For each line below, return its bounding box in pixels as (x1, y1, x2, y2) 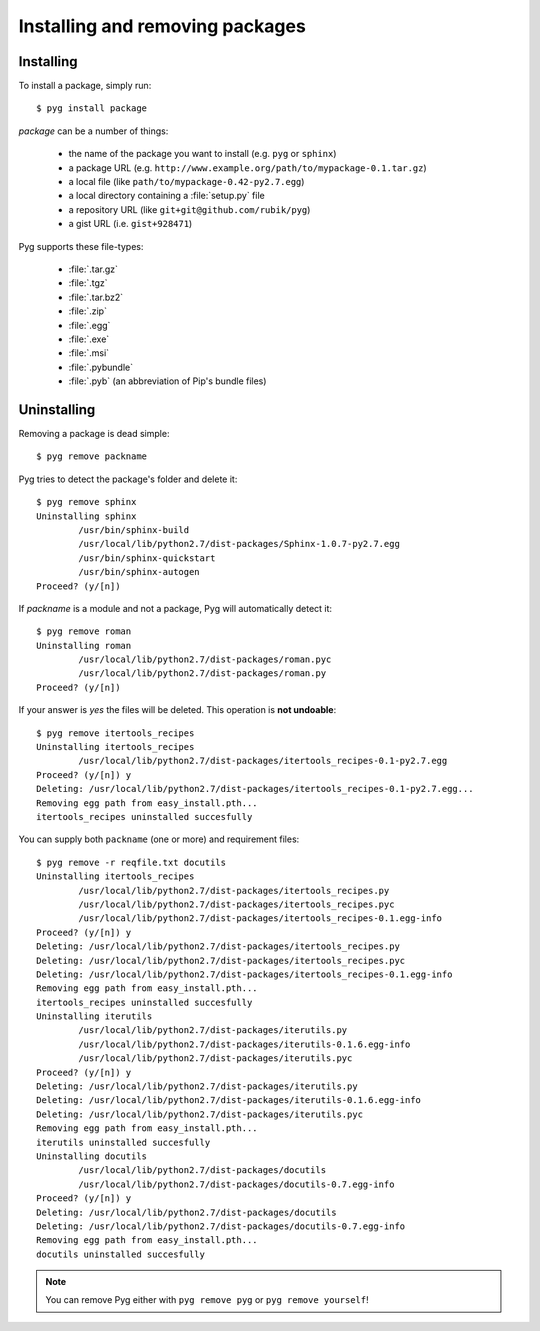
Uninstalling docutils (36, 1150, 148, 1162)
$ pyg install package (36, 103, 148, 114)
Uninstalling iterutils (36, 1011, 153, 1022)
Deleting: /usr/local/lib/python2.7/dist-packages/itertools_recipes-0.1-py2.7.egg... (36, 783, 474, 795)
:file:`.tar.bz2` (68, 291, 124, 303)
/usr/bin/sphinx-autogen (78, 566, 200, 578)
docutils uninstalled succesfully (36, 1248, 205, 1260)
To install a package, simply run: (18, 80, 152, 92)
